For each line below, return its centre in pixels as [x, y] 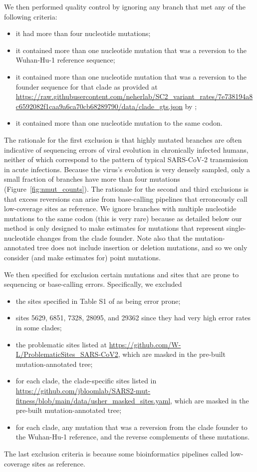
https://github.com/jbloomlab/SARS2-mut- [83, 390]
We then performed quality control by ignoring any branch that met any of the [125, 7]
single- [236, 228]
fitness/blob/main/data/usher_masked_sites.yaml [93, 400]
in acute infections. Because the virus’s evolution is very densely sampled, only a [127, 169]
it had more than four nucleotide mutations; [83, 33]
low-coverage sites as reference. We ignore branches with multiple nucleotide [120, 208]
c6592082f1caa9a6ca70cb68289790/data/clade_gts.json [99, 106]
